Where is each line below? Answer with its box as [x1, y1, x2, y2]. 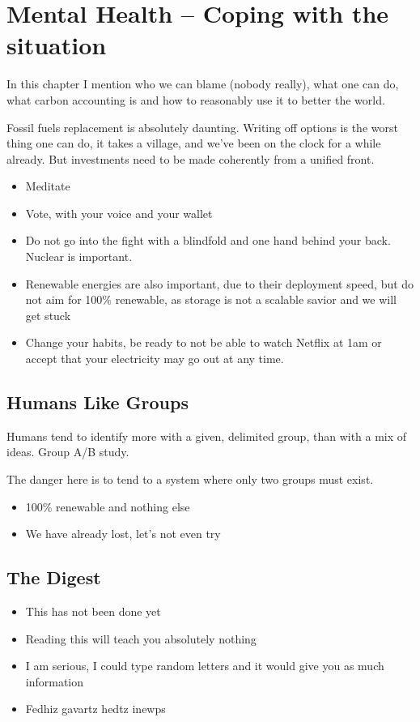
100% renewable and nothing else [25, 498, 190, 515]
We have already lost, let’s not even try [25, 525, 221, 542]
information [25, 673, 84, 690]
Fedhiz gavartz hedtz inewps [25, 700, 166, 717]
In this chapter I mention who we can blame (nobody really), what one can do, [6, 75, 399, 92]
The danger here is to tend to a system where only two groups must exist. [6, 471, 374, 488]
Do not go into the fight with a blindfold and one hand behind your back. [25, 232, 391, 249]
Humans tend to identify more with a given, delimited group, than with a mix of [6, 427, 407, 444]
